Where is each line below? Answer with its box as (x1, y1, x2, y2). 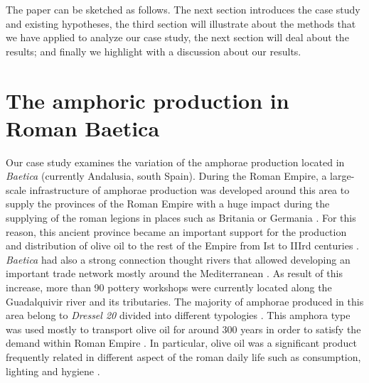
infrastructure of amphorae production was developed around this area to (29, 182, 350, 197)
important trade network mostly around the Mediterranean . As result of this (6, 266, 343, 281)
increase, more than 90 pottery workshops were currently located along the (6, 280, 332, 295)
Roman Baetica (6, 113, 160, 142)
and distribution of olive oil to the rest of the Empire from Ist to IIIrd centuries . (6, 238, 359, 253)
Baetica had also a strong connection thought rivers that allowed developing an (6, 252, 351, 266)
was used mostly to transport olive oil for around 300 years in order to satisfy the (6, 321, 361, 336)
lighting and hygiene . (6, 363, 100, 378)
